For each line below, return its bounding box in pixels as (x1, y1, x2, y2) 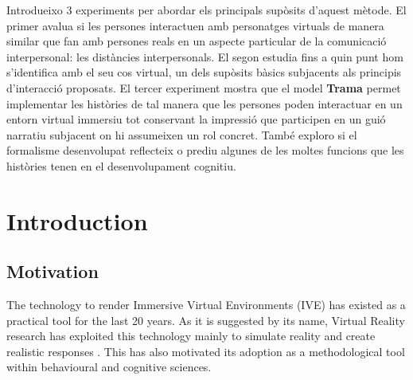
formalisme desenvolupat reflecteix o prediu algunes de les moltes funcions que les (6, 142, 404, 159)
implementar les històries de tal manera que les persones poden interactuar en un (6, 95, 403, 112)
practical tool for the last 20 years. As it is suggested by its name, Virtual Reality (6, 311, 405, 328)
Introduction (6, 204, 148, 237)
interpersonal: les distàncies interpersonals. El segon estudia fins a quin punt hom (6, 48, 403, 65)
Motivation (6, 259, 99, 284)
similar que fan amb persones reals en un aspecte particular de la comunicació (6, 33, 387, 49)
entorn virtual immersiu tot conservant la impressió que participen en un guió (6, 111, 386, 127)
